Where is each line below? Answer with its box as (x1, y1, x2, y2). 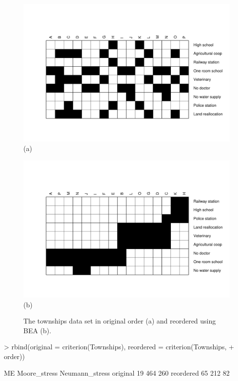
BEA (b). (23, 325, 52, 335)
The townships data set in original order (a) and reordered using (23, 316, 216, 326)
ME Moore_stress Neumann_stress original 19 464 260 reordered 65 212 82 (4, 367, 230, 378)
